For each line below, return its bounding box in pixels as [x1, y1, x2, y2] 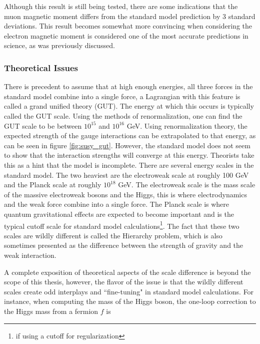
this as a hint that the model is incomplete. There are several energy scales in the [4, 159, 254, 170]
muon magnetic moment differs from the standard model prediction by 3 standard [4, 11, 255, 21]
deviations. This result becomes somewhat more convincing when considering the [4, 21, 252, 31]
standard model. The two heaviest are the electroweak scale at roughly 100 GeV [4, 169, 249, 180]
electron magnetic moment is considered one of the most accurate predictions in [4, 30, 248, 41]
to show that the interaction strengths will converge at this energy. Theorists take [4, 150, 254, 160]
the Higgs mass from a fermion [4, 305, 98, 316]
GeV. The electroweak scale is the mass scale [118, 179, 255, 190]
